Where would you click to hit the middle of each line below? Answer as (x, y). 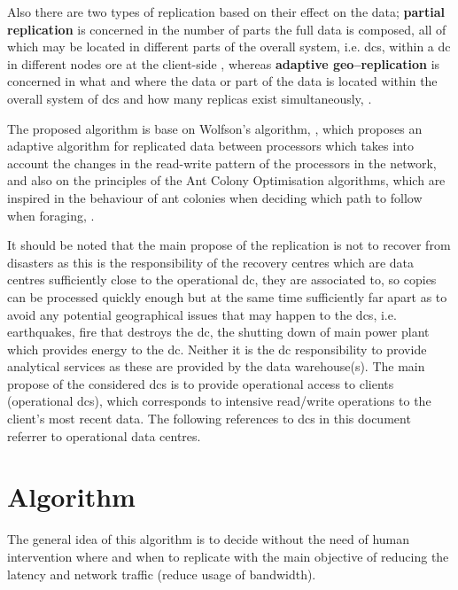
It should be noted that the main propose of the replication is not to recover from (229, 245)
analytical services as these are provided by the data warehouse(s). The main (216, 366)
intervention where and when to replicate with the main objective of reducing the (228, 556)
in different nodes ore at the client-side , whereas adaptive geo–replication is (224, 63)
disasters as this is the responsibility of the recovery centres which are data (210, 262)
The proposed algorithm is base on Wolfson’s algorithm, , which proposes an (215, 128)
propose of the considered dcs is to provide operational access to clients (201, 383)
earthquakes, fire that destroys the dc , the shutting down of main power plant (218, 332)
